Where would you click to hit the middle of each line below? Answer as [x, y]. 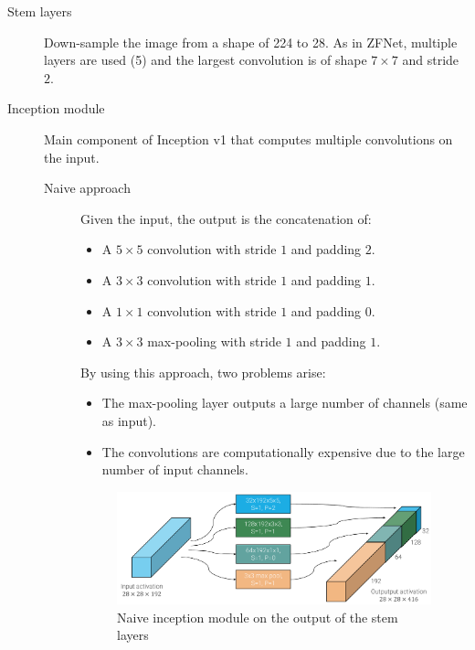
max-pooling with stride [214, 341]
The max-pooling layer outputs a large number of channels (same [285, 403]
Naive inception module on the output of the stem [258, 617]
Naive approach [87, 188]
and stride [431, 60]
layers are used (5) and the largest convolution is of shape [206, 60]
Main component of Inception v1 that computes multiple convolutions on [248, 139]
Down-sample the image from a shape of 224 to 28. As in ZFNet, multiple [251, 42]
